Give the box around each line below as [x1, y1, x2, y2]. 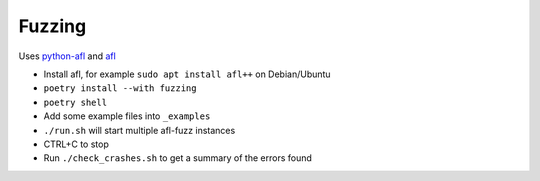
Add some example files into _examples [43, 110, 211, 122]
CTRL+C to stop [43, 138, 110, 150]
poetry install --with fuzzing [43, 83, 197, 94]
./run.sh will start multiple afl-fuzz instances [43, 124, 236, 136]
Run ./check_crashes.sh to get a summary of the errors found [43, 152, 312, 164]
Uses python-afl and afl [18, 50, 117, 62]
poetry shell [43, 96, 108, 108]
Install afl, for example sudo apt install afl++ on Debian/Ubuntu [43, 68, 331, 80]
